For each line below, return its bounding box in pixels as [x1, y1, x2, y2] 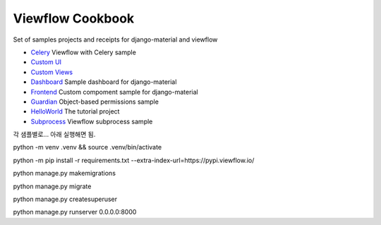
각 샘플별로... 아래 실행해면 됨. [13, 130, 96, 139]
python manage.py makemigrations [13, 169, 116, 178]
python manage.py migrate [13, 182, 92, 190]
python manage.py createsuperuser [13, 195, 118, 204]
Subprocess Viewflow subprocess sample [30, 117, 153, 126]
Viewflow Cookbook [13, 11, 135, 26]
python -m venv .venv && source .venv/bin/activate [13, 143, 162, 152]
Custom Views [30, 68, 73, 76]
